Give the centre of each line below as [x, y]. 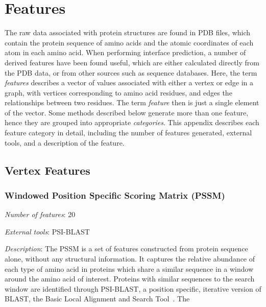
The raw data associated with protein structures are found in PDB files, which [128, 32]
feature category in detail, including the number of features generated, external [128, 133]
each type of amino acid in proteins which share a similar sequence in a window [129, 268]
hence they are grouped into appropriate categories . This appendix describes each [132, 122]
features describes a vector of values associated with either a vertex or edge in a [129, 82]
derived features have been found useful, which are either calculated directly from [132, 62]
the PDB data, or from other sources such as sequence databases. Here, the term [131, 72]
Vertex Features [47, 170]
